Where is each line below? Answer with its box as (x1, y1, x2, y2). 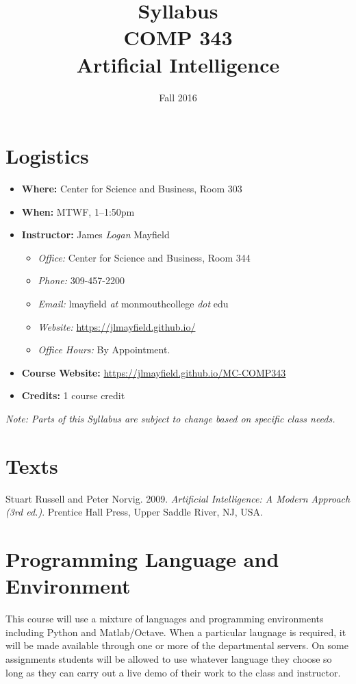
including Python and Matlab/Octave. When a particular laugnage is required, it (5, 624, 346, 639)
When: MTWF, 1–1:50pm (21, 204, 135, 218)
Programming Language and (5, 545, 279, 573)
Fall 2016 (159, 90, 197, 104)
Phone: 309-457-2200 (38, 273, 125, 288)
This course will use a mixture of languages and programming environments (5, 611, 324, 626)
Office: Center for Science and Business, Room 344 (38, 250, 251, 264)
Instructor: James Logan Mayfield (21, 227, 170, 242)
